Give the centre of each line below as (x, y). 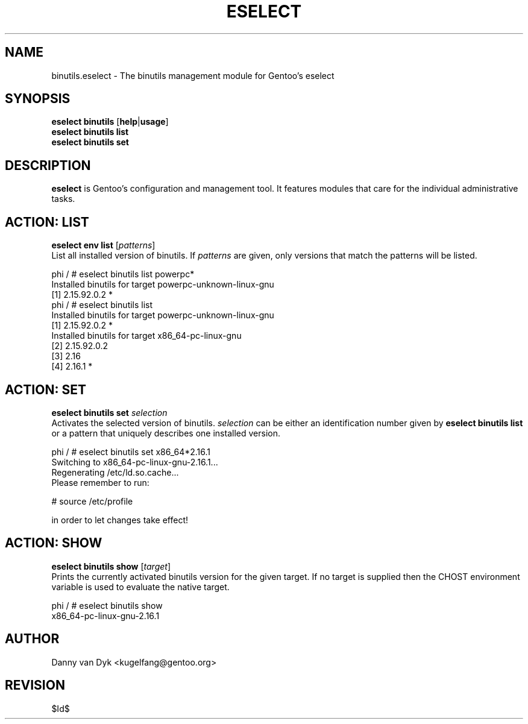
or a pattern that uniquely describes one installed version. (166, 433)
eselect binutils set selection (109, 412)
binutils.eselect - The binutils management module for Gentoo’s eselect (193, 75)
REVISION (35, 685)
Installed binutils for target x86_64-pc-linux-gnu (146, 336)
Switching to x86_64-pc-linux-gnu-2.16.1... (135, 462)
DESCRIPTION (48, 165)
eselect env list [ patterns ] (103, 245)
